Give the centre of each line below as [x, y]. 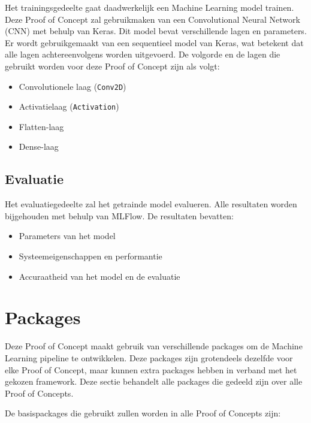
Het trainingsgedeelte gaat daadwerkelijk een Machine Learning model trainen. [150, 7]
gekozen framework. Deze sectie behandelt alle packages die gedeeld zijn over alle [154, 381]
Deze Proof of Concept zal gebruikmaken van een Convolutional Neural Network [153, 19]
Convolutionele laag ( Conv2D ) [73, 86]
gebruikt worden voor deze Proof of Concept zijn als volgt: [112, 66]
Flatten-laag [41, 126]
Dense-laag [39, 146]
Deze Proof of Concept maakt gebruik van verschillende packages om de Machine [154, 346]
